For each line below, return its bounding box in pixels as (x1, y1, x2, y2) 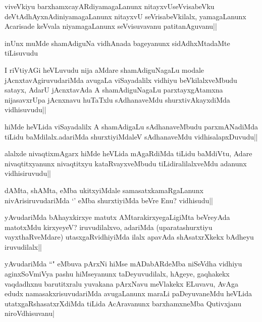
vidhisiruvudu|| (5, 168, 51, 178)
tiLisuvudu (5, 48, 38, 58)
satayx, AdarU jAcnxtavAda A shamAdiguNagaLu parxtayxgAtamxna (5, 84, 223, 95)
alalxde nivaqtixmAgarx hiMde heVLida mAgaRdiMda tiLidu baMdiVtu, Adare (5, 148, 252, 159)
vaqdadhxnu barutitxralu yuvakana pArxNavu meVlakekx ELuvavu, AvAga (5, 278, 238, 289)
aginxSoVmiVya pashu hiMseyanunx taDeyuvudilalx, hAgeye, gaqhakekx (5, 268, 230, 279)
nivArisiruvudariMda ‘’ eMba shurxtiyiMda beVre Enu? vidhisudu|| (5, 195, 213, 205)
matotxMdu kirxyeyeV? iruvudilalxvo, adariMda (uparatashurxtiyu (5, 221, 213, 232)
